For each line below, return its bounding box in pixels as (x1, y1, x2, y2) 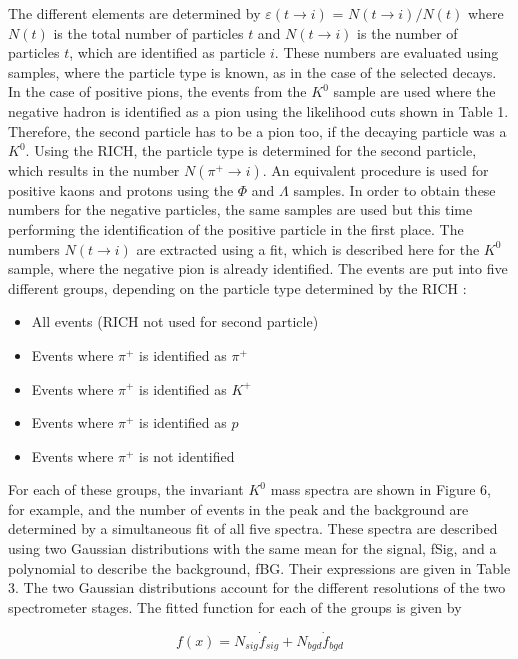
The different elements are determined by (8, 3, 261, 23)
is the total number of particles (53, 22, 244, 43)
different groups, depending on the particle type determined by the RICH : (8, 277, 467, 298)
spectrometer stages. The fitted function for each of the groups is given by (8, 596, 462, 617)
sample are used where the (333, 81, 496, 102)
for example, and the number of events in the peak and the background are (8, 498, 469, 519)
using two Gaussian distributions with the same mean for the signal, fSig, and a (8, 538, 497, 559)
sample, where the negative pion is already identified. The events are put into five (8, 258, 508, 279)
